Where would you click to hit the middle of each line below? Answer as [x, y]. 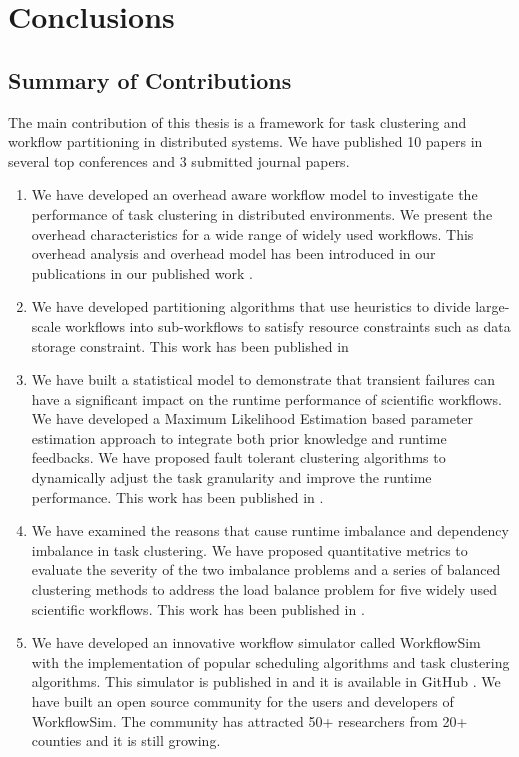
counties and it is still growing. [126, 740]
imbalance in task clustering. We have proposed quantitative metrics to [249, 549]
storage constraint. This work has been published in [190, 345]
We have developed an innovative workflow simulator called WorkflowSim [256, 642]
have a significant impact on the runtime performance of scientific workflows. [266, 398]
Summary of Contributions [150, 79]
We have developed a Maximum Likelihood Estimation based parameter [252, 418]
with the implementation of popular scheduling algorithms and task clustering [270, 661]
